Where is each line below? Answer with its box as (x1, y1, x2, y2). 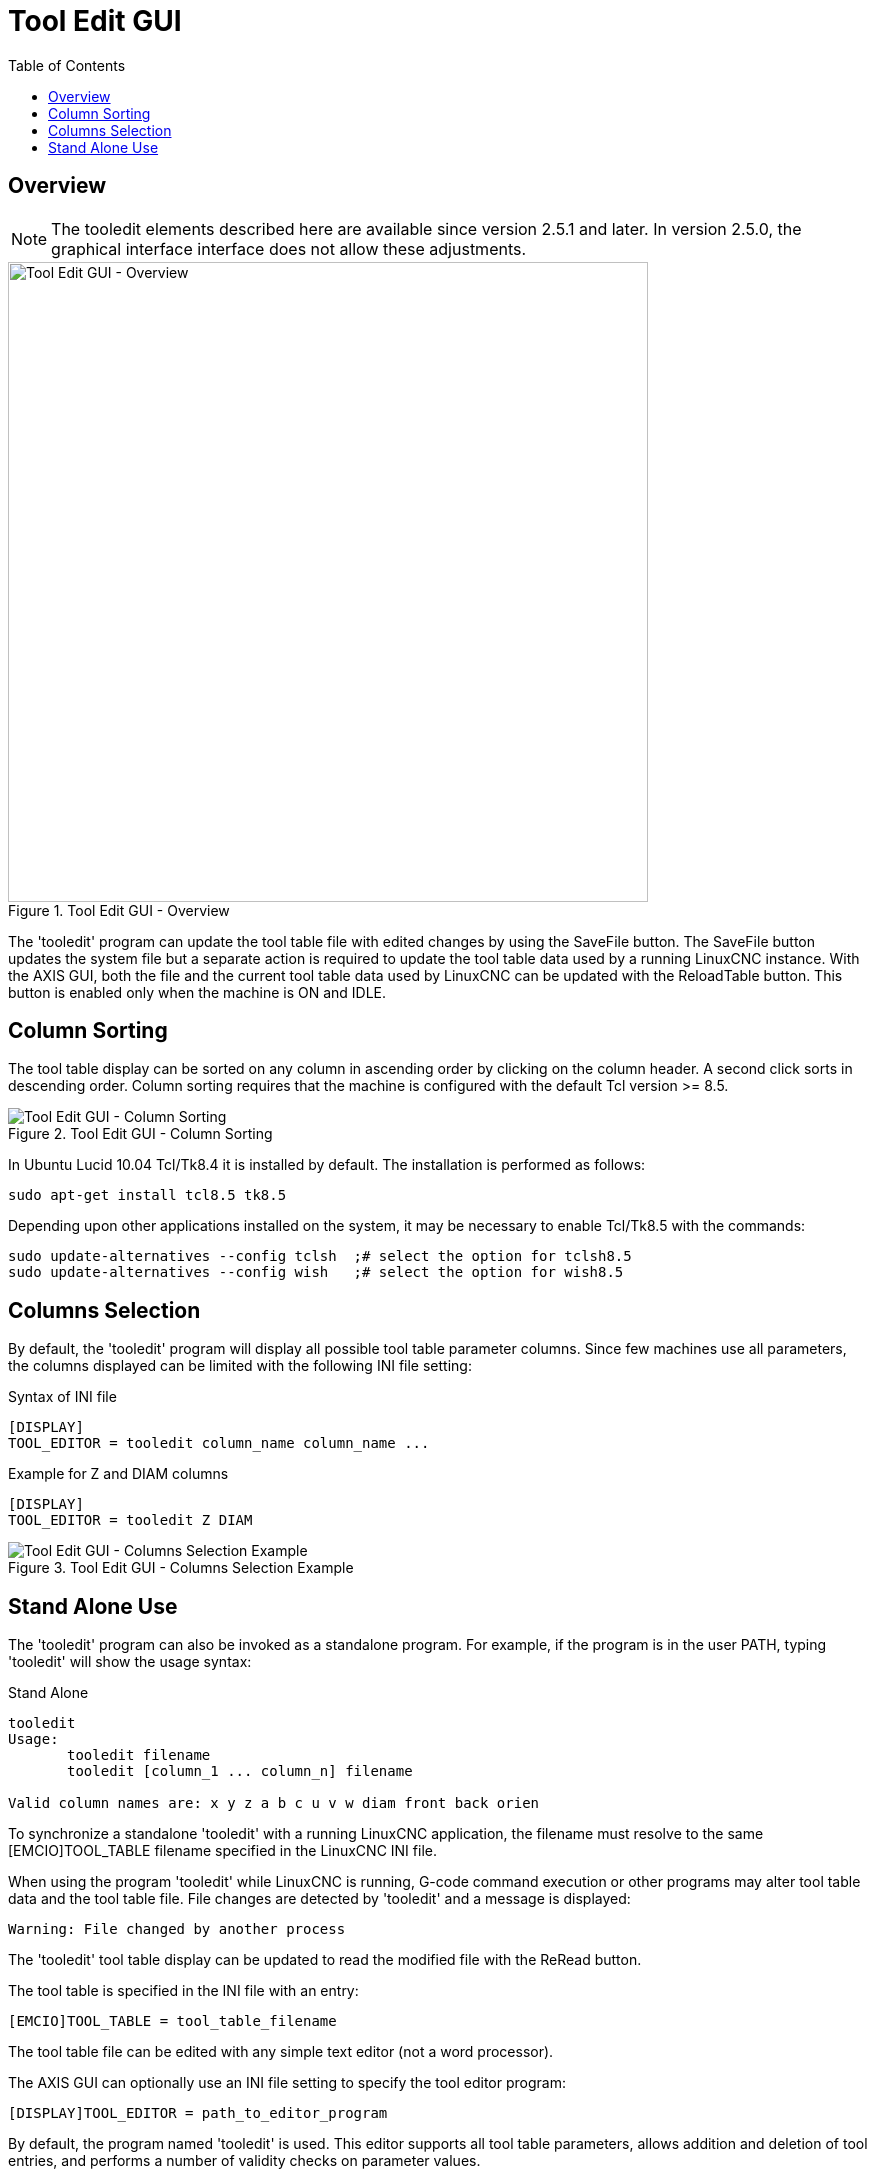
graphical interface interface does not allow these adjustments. (51, 238, 527, 259)
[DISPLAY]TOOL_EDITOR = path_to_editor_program (8, 2105, 388, 2122)
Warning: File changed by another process (8, 1921, 346, 1938)
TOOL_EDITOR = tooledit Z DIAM (8, 1512, 253, 1529)
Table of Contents (8, 56, 126, 74)
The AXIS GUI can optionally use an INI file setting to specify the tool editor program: (8, 2074, 566, 2092)
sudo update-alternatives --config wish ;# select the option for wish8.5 (8, 1264, 624, 1281)
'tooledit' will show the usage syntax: (8, 1653, 252, 1671)
